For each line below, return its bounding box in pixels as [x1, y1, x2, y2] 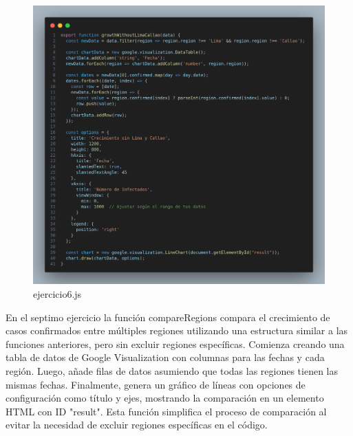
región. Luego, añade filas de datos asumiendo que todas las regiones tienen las [6, 363, 339, 378]
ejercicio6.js [33, 286, 82, 301]
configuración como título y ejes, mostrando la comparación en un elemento [6, 391, 324, 405]
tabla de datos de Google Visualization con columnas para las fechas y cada [6, 350, 325, 364]
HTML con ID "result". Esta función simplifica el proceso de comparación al [6, 404, 327, 418]
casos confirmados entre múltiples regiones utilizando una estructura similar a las [6, 323, 348, 338]
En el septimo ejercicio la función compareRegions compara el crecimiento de [6, 309, 330, 324]
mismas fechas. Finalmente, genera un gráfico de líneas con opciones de [6, 377, 306, 391]
